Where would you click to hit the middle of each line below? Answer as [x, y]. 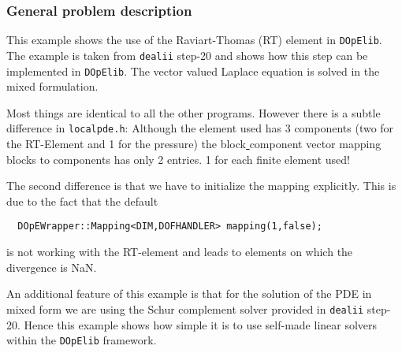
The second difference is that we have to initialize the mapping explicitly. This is [201, 186]
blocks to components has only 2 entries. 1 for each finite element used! [178, 159]
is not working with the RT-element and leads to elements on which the [180, 252]
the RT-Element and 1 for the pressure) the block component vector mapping [194, 144]
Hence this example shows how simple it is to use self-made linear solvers [201, 324]
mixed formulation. [52, 86]
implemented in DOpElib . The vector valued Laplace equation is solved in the [193, 71]
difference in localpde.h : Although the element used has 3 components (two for [200, 128]
